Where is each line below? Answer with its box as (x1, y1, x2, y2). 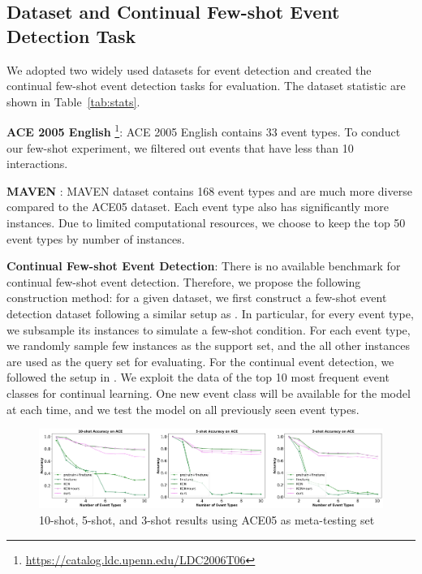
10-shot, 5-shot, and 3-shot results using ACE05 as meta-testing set (39, 511, 375, 528)
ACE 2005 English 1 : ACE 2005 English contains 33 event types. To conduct (6, 121, 401, 140)
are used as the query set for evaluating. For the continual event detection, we (6, 352, 394, 369)
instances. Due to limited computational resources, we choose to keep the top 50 (6, 214, 406, 231)
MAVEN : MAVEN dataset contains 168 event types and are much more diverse (6, 182, 412, 199)
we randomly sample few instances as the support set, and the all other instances (6, 337, 410, 354)
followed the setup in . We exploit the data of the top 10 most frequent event (6, 369, 390, 386)
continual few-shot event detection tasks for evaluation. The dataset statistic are (6, 77, 406, 94)
